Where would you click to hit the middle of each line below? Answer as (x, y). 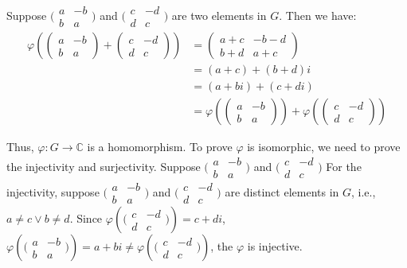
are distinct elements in (282, 191)
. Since (86, 218)
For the (344, 166)
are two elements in (219, 15)
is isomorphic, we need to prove (324, 147)
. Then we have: (318, 15)
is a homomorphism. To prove (160, 147)
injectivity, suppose (53, 191)
